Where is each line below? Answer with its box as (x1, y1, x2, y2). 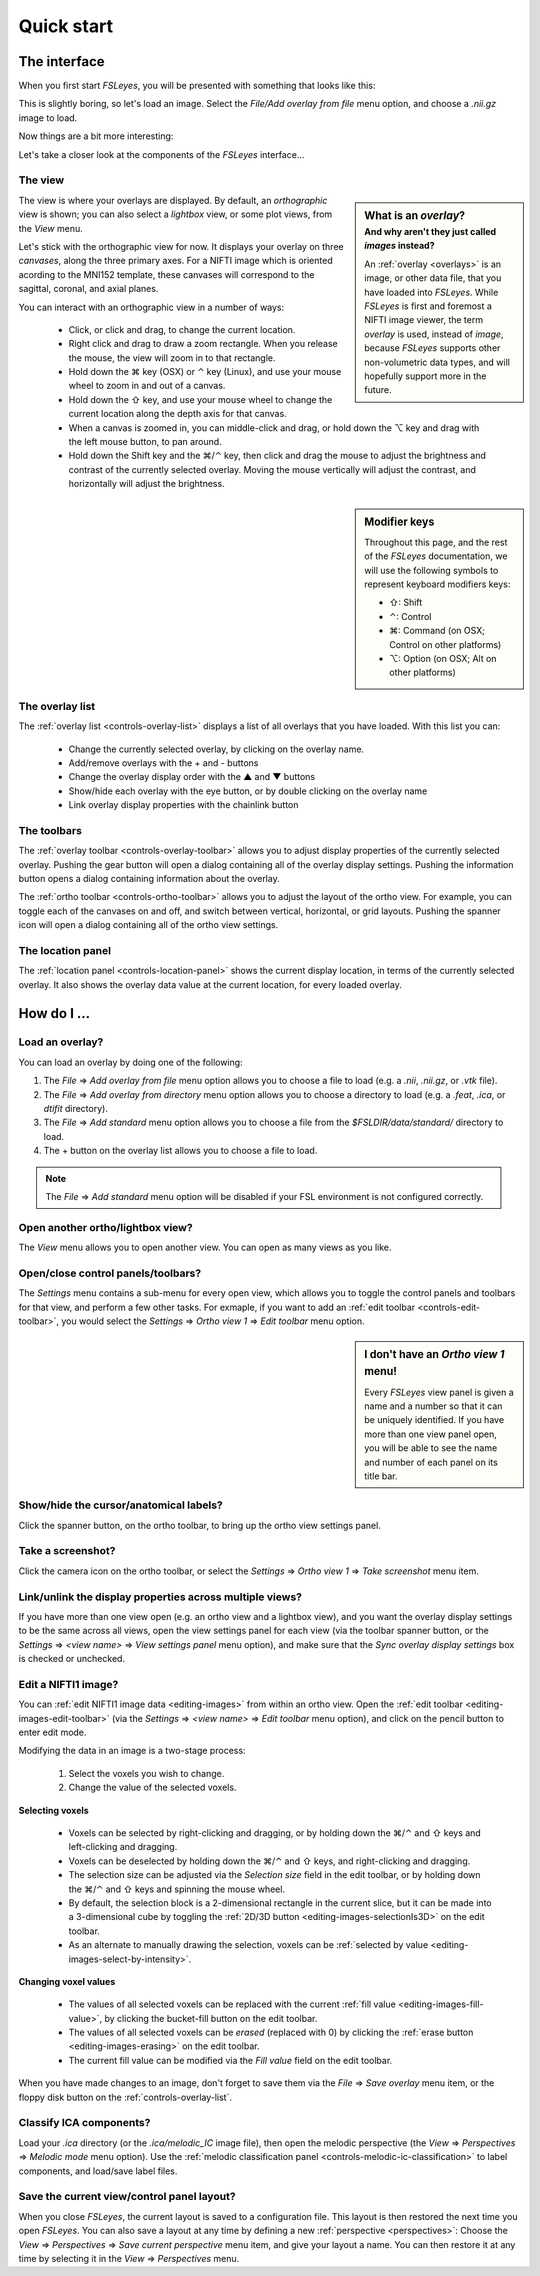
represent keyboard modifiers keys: (364, 578, 511, 590)
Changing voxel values (18, 1975, 116, 1987)
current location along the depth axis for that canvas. (68, 408, 287, 420)
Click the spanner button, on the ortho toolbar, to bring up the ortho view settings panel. (18, 1519, 382, 1531)
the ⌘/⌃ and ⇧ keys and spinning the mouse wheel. (68, 1883, 285, 1895)
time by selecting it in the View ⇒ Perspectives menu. (18, 2252, 240, 2264)
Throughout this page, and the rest (364, 536, 508, 548)
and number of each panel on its (364, 1456, 499, 1468)
